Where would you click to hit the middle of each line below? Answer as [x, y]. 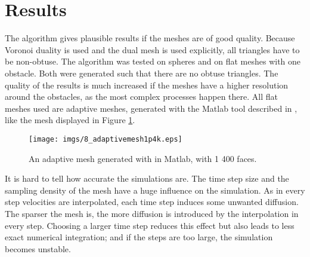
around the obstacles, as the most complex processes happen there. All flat [141, 97]
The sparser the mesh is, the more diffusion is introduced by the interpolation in [152, 213]
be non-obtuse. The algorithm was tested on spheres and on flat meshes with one [153, 61]
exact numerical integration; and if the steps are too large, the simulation [139, 237]
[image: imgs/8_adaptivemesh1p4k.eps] [106, 139]
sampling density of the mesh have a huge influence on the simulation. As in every [155, 190]
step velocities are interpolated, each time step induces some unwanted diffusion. [152, 202]
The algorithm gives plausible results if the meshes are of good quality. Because [150, 38]
